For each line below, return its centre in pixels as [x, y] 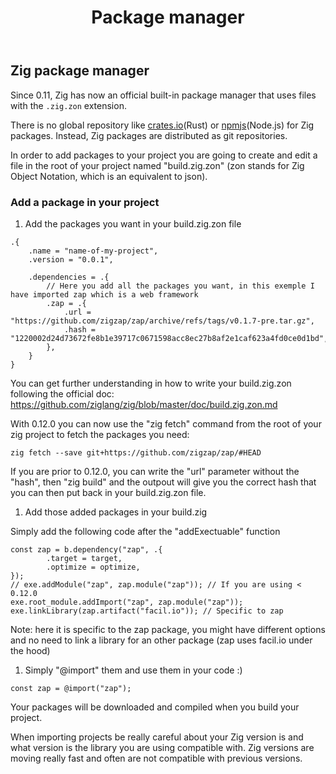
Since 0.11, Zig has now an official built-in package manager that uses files [163, 95]
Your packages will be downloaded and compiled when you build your [155, 707]
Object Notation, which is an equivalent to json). [109, 176]
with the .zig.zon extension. [68, 105]
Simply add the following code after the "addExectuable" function [145, 531]
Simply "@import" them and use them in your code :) [133, 670]
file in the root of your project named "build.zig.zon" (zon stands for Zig [157, 165]
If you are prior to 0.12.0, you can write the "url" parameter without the [155, 471]
